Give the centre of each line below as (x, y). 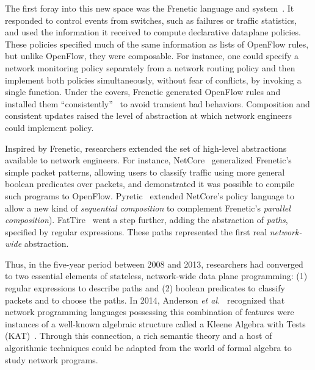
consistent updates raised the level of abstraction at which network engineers (148, 116)
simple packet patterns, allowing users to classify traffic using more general (145, 172)
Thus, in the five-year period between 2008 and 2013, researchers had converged (154, 264)
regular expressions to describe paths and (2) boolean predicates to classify (145, 288)
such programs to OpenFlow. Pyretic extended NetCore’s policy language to (150, 195)
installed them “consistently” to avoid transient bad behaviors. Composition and (157, 103)
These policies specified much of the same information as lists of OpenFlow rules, (157, 44)
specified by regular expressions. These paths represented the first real (136, 231)
